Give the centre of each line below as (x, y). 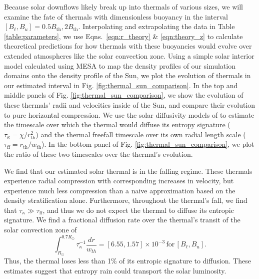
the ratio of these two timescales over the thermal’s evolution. (98, 154)
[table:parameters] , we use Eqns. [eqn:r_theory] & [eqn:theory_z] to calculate (123, 36)
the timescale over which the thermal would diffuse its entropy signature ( (117, 124)
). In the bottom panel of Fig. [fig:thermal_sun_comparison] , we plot (148, 144)
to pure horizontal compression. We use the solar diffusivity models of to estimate (129, 114)
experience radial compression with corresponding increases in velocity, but (119, 181)
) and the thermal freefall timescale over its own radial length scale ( (141, 134)
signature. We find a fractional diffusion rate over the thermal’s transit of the (122, 220)
